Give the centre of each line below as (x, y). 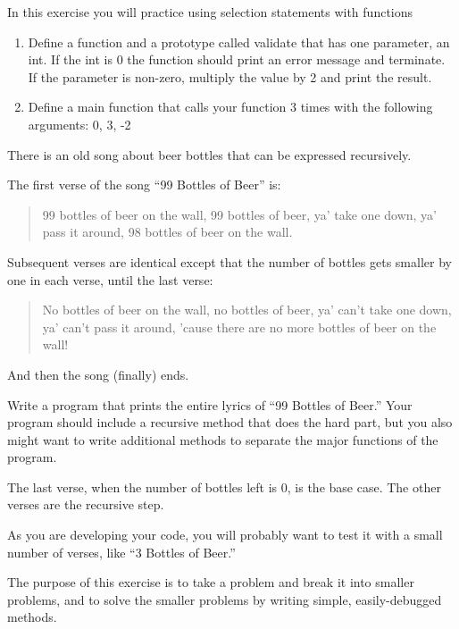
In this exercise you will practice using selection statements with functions (210, 12)
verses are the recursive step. (86, 504)
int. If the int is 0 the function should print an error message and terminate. (237, 59)
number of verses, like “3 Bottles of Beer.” (121, 552)
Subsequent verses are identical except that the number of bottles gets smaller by (229, 261)
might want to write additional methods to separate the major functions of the (223, 439)
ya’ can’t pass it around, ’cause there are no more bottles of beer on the (239, 327)
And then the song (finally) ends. (98, 374)
